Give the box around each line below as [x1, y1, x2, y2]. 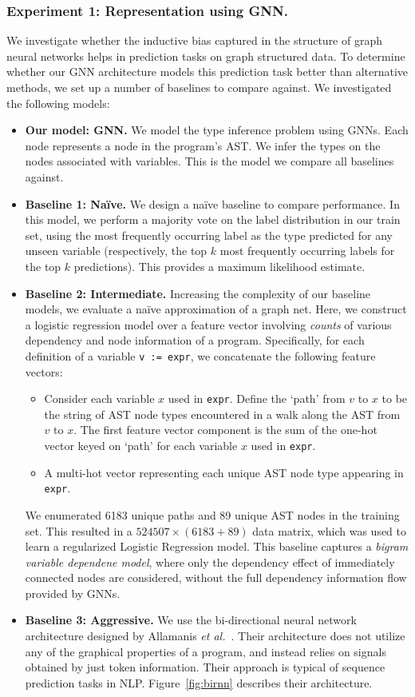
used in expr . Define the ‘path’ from [168, 390, 346, 407]
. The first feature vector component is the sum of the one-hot [73, 421, 377, 438]
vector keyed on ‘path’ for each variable [44, 437, 238, 453]
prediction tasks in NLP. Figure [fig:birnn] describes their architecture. [25, 674, 373, 691]
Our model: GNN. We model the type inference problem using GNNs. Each [25, 121, 409, 138]
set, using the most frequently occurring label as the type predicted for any [25, 226, 393, 243]
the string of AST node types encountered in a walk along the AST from [44, 405, 401, 422]
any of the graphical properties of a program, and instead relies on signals [25, 643, 386, 659]
